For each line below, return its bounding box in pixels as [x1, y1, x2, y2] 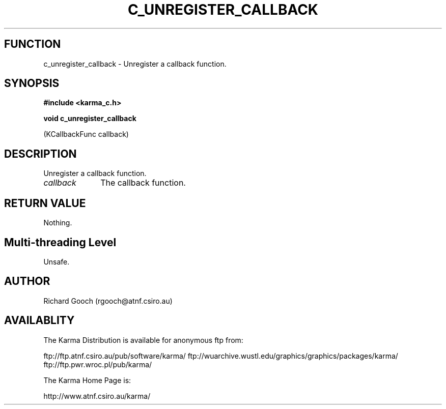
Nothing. [43, 218, 72, 227]
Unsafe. [43, 257, 70, 266]
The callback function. [100, 178, 186, 188]
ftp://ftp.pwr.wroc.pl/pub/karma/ [43, 360, 152, 369]
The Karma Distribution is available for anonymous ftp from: [43, 335, 243, 344]
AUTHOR [4, 275, 50, 288]
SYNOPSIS [4, 77, 60, 90]
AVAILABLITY [4, 314, 75, 327]
